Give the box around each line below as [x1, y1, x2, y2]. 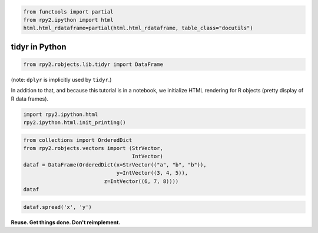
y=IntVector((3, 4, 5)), [116, 169, 188, 177]
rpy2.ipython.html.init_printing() [23, 119, 126, 126]
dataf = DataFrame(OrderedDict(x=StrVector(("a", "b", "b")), [23, 161, 207, 168]
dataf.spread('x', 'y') [23, 204, 92, 210]
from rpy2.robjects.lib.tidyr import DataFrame [23, 61, 163, 68]
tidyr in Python [11, 42, 67, 52]
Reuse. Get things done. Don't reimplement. [11, 218, 121, 226]
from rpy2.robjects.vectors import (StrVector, [23, 145, 163, 152]
